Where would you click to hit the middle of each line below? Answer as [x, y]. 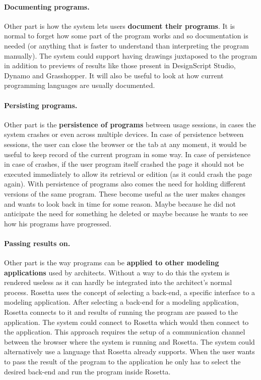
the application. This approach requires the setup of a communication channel [125, 332]
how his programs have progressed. [58, 223]
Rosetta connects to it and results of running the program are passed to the [121, 312]
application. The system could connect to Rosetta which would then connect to [126, 322]
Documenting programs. [47, 6]
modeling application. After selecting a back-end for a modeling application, [121, 302]
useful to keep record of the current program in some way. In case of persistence [127, 154]
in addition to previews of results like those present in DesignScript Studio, [120, 65]
